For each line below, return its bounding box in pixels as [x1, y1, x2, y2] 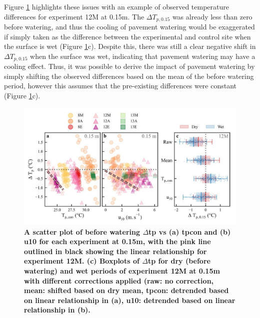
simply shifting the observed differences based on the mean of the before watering [4, 70, 254, 81]
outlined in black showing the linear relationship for [24, 246, 207, 256]
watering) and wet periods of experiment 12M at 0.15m [24, 265, 220, 276]
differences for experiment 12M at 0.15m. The [4, 11, 144, 21]
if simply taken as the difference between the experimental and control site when [4, 31, 251, 41]
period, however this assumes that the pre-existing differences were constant [4, 80, 237, 91]
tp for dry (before [147, 256, 210, 266]
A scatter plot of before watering [24, 226, 140, 237]
